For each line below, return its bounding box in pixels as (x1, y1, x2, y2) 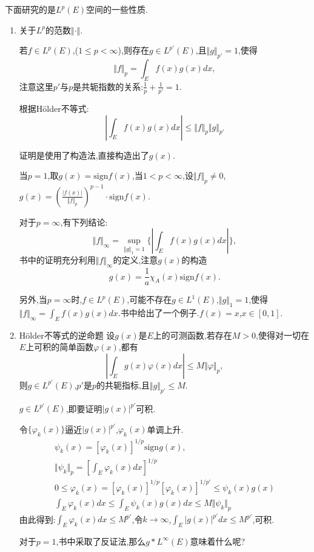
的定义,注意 (113, 254, 158, 266)
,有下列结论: (60, 215, 108, 228)
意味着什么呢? (190, 534, 246, 547)
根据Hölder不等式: (19, 102, 89, 115)
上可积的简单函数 (25, 340, 94, 353)
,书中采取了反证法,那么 (56, 534, 146, 547)
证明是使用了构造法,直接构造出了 (19, 148, 149, 161)
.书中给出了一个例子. (118, 306, 199, 319)
